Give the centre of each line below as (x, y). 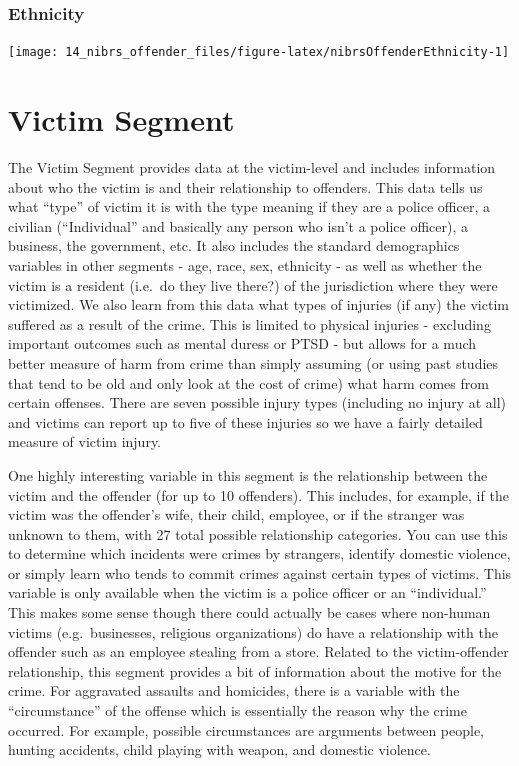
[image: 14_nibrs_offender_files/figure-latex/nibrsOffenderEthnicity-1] (259, 52)
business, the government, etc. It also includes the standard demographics (234, 245)
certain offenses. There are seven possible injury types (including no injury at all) (257, 402)
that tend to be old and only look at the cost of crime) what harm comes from (248, 382)
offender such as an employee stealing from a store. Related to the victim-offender (258, 651)
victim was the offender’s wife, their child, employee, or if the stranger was (236, 514)
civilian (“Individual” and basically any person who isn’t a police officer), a (238, 225)
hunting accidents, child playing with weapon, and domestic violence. (219, 749)
